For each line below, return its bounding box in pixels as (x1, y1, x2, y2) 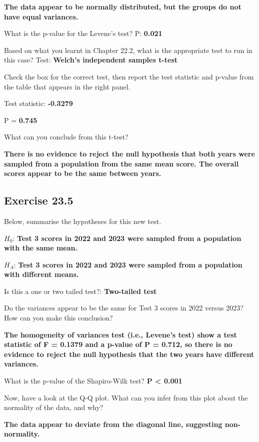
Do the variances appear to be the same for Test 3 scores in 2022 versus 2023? (4, 302, 243, 313)
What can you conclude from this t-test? (4, 131, 128, 142)
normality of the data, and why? (4, 402, 103, 412)
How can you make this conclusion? (4, 312, 113, 323)
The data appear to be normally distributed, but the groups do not (4, 1, 241, 11)
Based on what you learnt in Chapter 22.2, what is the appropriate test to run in (4, 44, 252, 55)
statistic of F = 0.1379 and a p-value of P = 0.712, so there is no (4, 339, 232, 349)
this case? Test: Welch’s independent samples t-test (4, 54, 178, 65)
